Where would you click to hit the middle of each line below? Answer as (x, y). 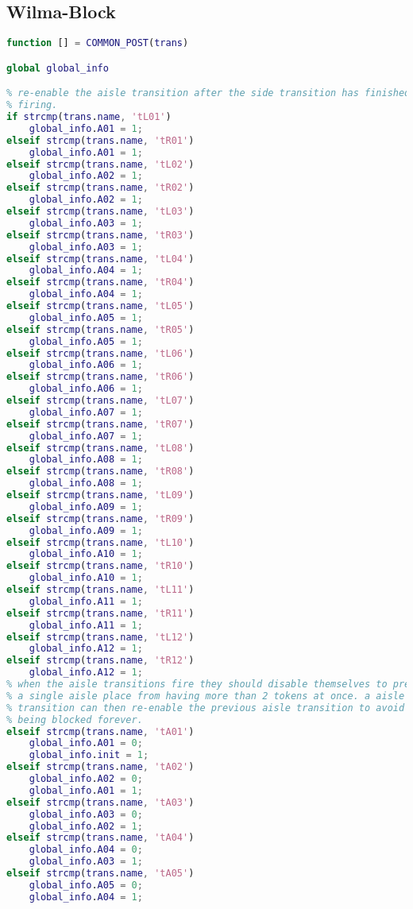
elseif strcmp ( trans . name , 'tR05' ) (100, 329)
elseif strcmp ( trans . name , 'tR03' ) (100, 235)
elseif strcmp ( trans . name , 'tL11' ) (100, 590)
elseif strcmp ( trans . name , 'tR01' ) (100, 140)
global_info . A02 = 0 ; (86, 779)
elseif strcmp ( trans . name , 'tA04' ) (100, 838)
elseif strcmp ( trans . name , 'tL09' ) (100, 495)
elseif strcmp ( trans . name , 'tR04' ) (100, 282)
